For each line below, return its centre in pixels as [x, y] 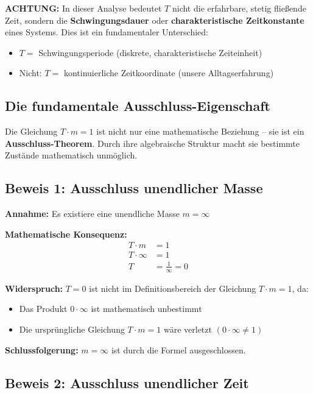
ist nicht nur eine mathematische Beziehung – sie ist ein [200, 131]
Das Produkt [43, 309]
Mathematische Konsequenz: [66, 234]
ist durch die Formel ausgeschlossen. [178, 349]
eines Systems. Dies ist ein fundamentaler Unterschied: [107, 32]
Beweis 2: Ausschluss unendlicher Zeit [127, 382]
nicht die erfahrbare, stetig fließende [239, 8]
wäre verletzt [188, 329]
